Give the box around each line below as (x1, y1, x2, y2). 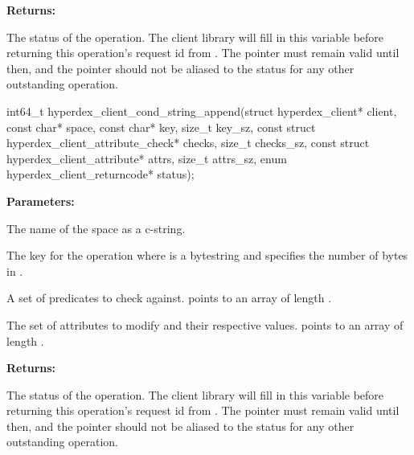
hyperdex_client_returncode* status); (6, 166, 195, 182)
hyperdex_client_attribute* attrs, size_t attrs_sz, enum (6, 150, 287, 166)
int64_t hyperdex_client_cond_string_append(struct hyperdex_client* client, (6, 102, 397, 119)
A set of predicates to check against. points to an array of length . (6, 289, 332, 306)
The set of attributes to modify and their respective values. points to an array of (6, 316, 404, 333)
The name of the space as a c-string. (6, 219, 186, 236)
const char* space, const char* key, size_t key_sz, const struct (6, 118, 316, 135)
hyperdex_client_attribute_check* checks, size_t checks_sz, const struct (6, 134, 370, 151)
